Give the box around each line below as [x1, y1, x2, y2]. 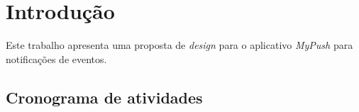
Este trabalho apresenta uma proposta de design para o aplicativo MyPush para [6, 38, 353, 52]
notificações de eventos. [6, 51, 107, 66]
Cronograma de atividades [6, 86, 203, 108]
